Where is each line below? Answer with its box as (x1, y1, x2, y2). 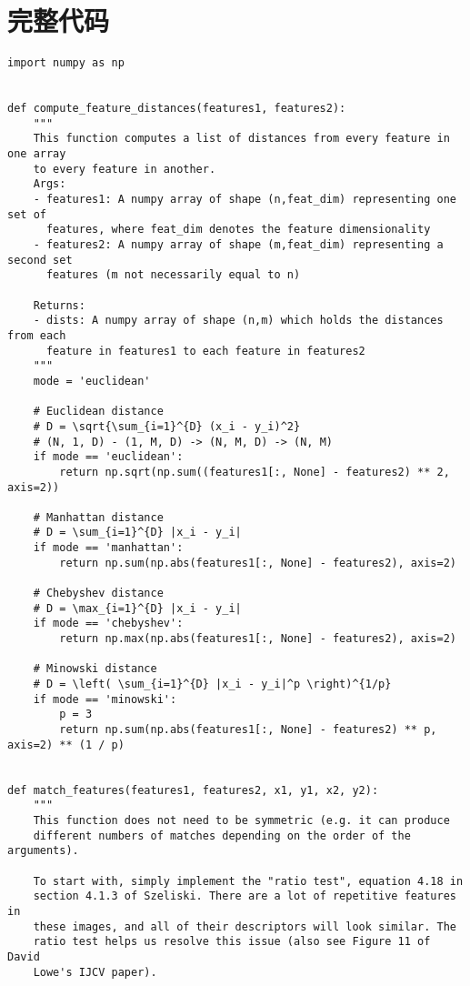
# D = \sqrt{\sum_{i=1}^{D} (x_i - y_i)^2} (33, 419, 301, 433)
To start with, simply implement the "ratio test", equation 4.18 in (33, 874, 464, 888)
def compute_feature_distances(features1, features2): (7, 102, 346, 116)
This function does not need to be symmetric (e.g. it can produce (33, 813, 450, 827)
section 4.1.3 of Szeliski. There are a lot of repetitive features (33, 890, 456, 903)
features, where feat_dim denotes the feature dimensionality (45, 223, 431, 236)
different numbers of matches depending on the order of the (33, 829, 411, 842)
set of (7, 207, 46, 221)
